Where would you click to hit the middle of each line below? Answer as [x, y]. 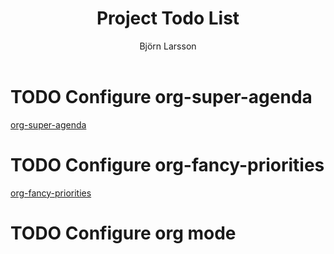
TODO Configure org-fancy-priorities [167, 164]
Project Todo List [168, 18]
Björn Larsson [168, 46]
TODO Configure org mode [123, 233]
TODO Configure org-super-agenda [161, 96]
